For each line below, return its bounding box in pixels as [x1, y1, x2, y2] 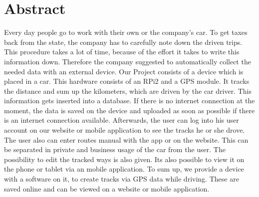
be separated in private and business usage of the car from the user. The [4, 144, 226, 155]
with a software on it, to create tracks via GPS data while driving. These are [4, 174, 239, 184]
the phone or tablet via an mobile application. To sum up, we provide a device [4, 164, 244, 174]
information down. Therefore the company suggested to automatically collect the [4, 56, 251, 66]
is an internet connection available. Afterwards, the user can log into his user [4, 115, 239, 125]
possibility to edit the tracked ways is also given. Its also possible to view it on [4, 154, 245, 164]
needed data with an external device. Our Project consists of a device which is [4, 66, 244, 76]
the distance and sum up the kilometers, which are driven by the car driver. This [4, 85, 252, 96]
